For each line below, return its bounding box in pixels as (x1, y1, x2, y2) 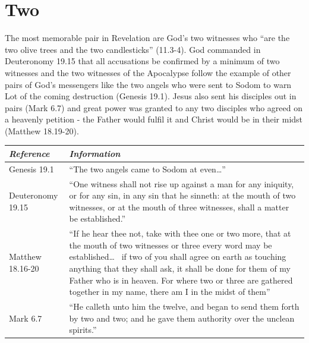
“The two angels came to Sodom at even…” (69, 162, 226, 175)
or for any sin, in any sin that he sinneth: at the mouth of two (69, 189, 296, 202)
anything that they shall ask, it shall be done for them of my (69, 262, 291, 275)
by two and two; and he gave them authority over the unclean (69, 311, 295, 324)
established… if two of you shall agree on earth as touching (69, 250, 286, 263)
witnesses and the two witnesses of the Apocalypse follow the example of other (5, 66, 291, 78)
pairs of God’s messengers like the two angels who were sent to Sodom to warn (5, 78, 292, 90)
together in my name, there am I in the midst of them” (69, 285, 270, 298)
